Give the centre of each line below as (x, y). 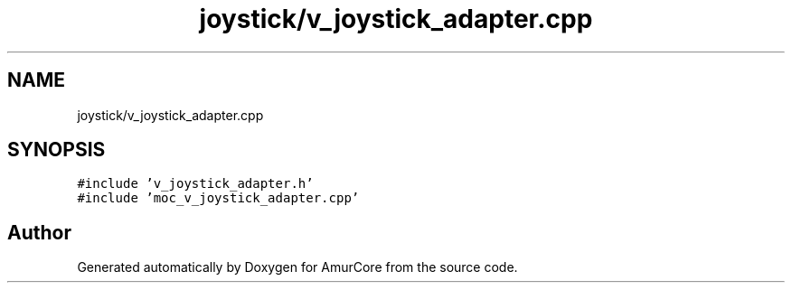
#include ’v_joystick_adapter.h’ (195, 184)
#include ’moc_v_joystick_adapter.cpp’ (218, 198)
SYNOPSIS (57, 150)
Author (39, 232)
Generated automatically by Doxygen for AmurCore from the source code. (297, 267)
